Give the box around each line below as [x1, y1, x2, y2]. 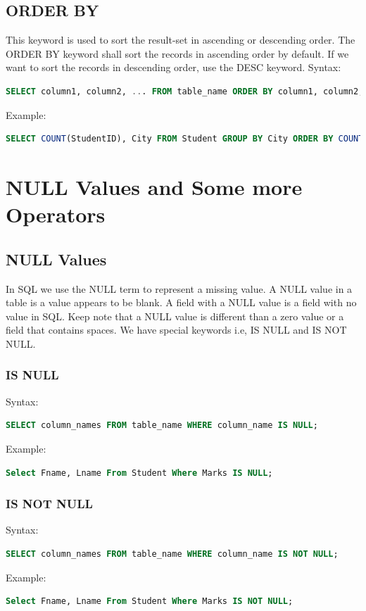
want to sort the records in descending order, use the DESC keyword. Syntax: [6, 60, 341, 75]
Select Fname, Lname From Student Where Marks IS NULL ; [6, 467, 273, 478]
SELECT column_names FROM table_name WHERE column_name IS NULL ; [6, 420, 318, 431]
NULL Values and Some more [6, 172, 303, 201]
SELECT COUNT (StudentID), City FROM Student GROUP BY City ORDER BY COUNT [6, 134, 364, 144]
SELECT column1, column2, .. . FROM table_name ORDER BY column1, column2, [6, 86, 364, 96]
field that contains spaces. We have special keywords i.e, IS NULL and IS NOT [6, 322, 347, 337]
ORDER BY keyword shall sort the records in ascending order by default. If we [6, 46, 349, 61]
